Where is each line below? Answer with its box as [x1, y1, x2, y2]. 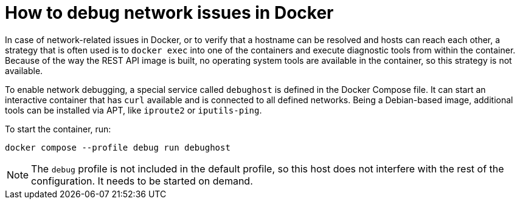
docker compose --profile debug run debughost [5, 142, 231, 152]
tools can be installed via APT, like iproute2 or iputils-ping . [5, 104, 262, 115]
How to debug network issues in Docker [5, 2, 334, 23]
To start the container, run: [5, 123, 111, 134]
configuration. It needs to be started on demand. [31, 174, 253, 187]
